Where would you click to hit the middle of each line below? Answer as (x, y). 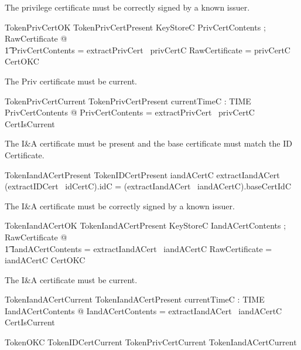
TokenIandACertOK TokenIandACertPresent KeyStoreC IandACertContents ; (146, 225)
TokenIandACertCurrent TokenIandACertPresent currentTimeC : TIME (135, 299)
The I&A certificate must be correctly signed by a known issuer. (120, 205)
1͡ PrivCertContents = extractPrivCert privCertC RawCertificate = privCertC (148, 50)
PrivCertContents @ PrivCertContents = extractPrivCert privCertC (130, 112)
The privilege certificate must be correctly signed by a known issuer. (127, 7)
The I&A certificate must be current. (71, 279)
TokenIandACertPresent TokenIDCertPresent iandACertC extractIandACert (142, 174)
